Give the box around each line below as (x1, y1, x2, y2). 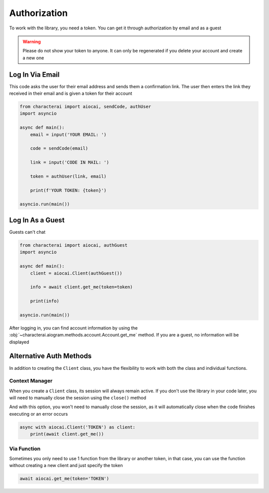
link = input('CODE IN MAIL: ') (30, 160, 110, 165)
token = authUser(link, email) (30, 173, 107, 179)
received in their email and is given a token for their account (9, 90, 133, 97)
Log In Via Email (9, 70, 60, 79)
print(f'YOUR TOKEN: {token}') (30, 187, 107, 193)
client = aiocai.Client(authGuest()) (30, 270, 123, 276)
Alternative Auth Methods (9, 352, 92, 360)
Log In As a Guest (9, 216, 65, 224)
